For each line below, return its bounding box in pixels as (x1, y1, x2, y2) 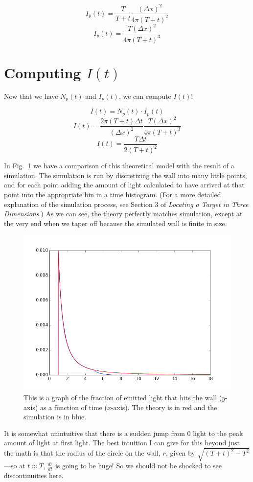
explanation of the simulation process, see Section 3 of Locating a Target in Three (4, 199, 249, 209)
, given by (165, 448, 195, 458)
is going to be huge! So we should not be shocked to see (55, 460, 222, 471)
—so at (4, 460, 25, 471)
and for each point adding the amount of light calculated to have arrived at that (4, 180, 245, 190)
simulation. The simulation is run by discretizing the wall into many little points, (4, 170, 247, 180)
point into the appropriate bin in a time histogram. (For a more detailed (4, 189, 221, 199)
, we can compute (118, 91, 171, 101)
